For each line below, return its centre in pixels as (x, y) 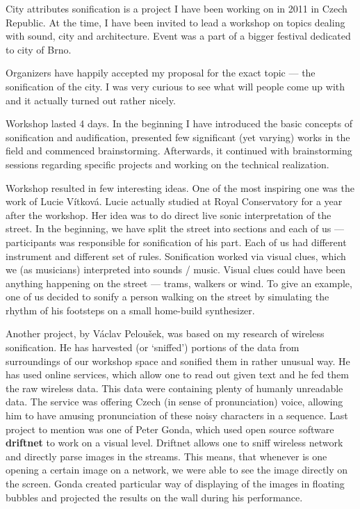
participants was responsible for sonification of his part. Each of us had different (176, 242)
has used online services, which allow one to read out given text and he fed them (177, 374)
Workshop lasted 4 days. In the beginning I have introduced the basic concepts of (179, 123)
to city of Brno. (39, 49)
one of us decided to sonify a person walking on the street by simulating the (167, 297)
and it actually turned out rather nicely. (91, 100)
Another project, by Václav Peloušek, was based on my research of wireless (165, 333)
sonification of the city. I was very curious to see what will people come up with (175, 86)
